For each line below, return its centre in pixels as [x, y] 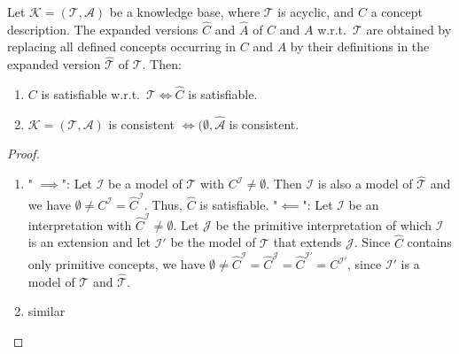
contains [429, 242]
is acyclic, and [316, 12]
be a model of [145, 184]
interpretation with [80, 224]
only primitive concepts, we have [117, 264]
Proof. [23, 154]
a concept [397, 12]
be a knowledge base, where [185, 12]
